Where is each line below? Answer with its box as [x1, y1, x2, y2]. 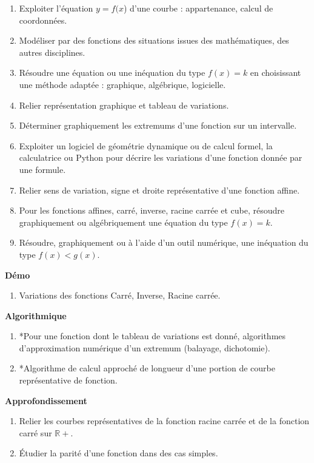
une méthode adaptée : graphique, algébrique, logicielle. [19, 78, 226, 90]
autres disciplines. [19, 46, 85, 58]
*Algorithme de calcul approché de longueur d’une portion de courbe [19, 362, 275, 374]
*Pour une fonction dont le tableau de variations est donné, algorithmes [19, 330, 286, 342]
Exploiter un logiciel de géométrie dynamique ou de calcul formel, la [19, 139, 273, 152]
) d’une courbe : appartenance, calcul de [123, 2, 273, 14]
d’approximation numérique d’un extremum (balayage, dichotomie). [19, 341, 270, 354]
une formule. [19, 163, 66, 175]
